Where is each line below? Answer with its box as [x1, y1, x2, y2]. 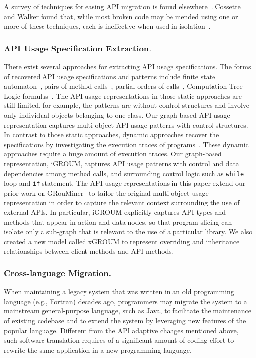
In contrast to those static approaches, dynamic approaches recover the [4, 129, 219, 140]
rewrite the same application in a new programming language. [4, 344, 192, 355]
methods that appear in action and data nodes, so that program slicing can [4, 216, 232, 227]
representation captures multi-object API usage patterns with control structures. [4, 119, 248, 130]
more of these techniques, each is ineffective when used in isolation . [4, 21, 211, 31]
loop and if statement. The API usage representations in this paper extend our [4, 178, 246, 188]
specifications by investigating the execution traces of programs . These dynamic [4, 139, 249, 149]
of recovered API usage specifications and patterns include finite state [4, 71, 215, 81]
